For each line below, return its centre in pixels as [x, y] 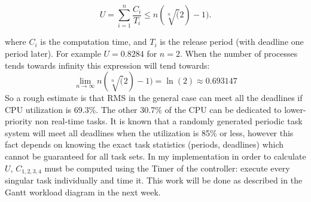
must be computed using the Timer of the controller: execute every [167, 168]
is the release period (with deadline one [232, 42]
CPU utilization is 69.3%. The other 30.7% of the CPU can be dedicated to [143, 109]
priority [19, 121]
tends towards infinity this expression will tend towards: [107, 65]
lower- [295, 109]
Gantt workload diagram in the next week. [83, 192]
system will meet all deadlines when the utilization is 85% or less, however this [149, 132]
